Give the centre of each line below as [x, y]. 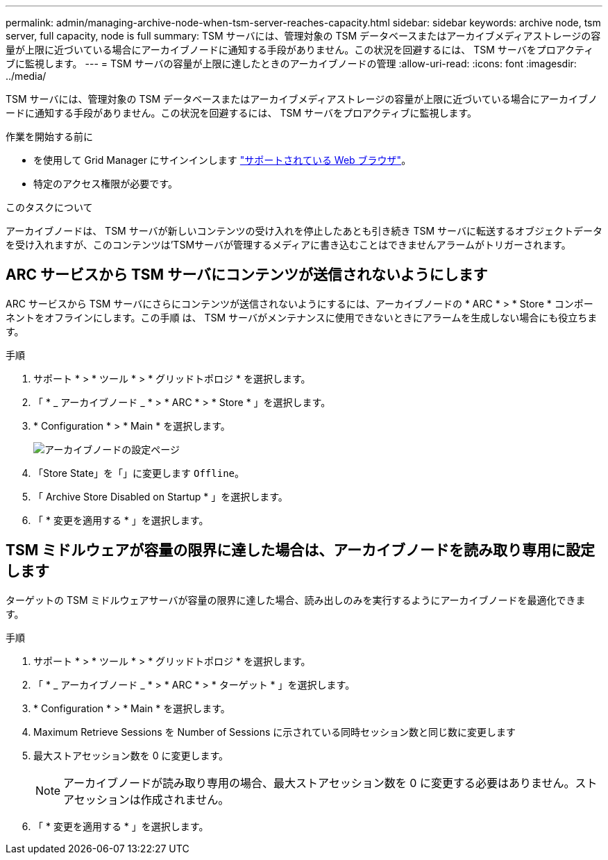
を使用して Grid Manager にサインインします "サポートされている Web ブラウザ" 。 [222, 160]
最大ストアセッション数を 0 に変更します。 [131, 755]
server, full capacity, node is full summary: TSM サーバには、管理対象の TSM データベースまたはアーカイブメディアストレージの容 [303, 36]
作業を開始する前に [49, 136]
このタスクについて [49, 207]
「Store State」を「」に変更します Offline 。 [139, 473]
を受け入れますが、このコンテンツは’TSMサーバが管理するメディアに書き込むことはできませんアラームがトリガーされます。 [288, 245]
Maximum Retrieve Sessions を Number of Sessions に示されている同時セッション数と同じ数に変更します [275, 732]
